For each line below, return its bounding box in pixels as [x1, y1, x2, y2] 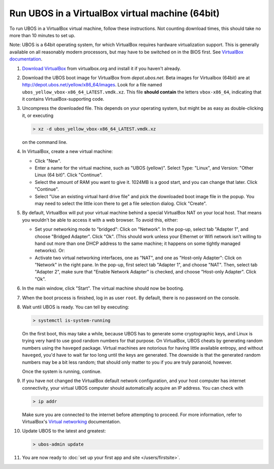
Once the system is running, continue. [22, 368, 101, 374]
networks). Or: [35, 247, 65, 254]
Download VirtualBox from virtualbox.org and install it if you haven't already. [22, 65, 181, 71]
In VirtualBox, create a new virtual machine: [22, 148, 113, 154]
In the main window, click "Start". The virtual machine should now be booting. [22, 285, 185, 292]
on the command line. [22, 139, 68, 145]
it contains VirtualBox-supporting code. [22, 96, 105, 102]
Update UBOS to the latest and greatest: [22, 428, 106, 434]
